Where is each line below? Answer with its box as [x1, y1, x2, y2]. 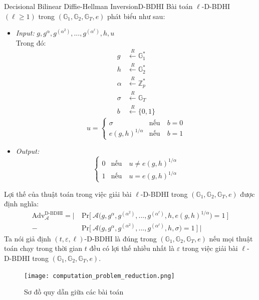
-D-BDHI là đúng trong [84, 233, 157, 243]
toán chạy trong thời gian [4, 243, 83, 253]
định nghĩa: [4, 198, 39, 209]
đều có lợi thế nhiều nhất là [89, 243, 174, 253]
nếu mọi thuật [209, 233, 253, 243]
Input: [16, 28, 35, 38]
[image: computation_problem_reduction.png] [24, 272, 175, 279]
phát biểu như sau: [107, 11, 165, 21]
